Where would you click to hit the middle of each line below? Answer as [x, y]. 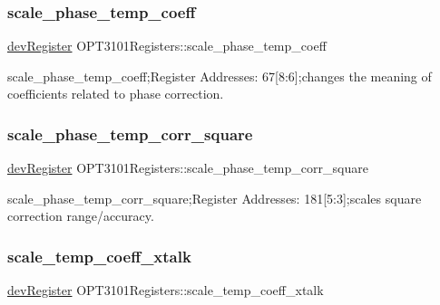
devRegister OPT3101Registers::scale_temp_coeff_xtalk [166, 290]
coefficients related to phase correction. [116, 94]
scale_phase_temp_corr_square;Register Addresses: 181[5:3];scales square [215, 198]
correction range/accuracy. [81, 216]
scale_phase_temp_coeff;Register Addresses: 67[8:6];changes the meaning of [220, 76]
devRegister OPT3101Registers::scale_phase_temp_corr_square [188, 168]
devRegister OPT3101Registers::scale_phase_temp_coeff [167, 46]
